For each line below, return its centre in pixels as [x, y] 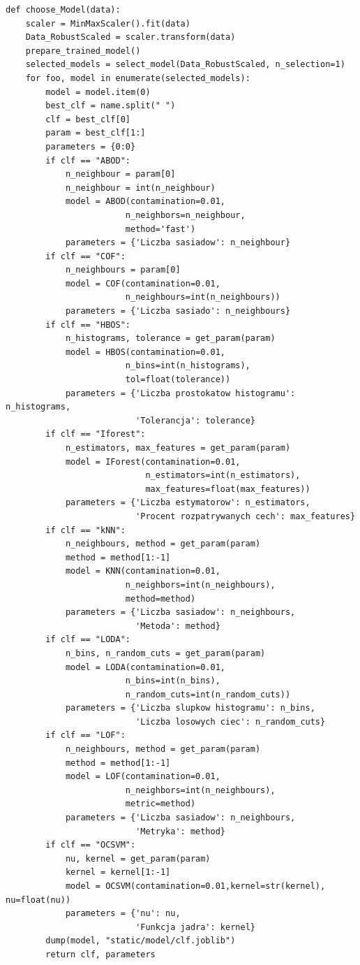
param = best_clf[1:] [96, 133]
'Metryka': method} [180, 831]
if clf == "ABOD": [88, 160]
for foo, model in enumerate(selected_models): [138, 78]
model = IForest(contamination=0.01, [153, 462]
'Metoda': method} [178, 626]
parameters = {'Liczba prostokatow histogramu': [180, 393]
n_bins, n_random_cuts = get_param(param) [165, 653]
